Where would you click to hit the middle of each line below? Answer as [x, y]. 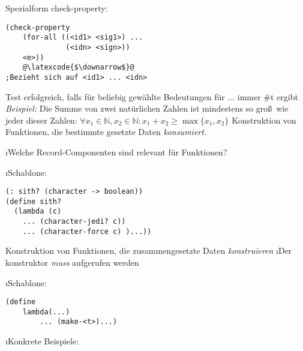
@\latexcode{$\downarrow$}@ [78, 67]
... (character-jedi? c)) [74, 222]
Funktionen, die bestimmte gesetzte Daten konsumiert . [106, 132]
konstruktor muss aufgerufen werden [72, 262]
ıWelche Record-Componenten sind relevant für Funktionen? [116, 151]
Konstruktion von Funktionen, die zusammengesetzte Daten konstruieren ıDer [149, 250]
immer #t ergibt [268, 96]
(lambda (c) [38, 211]
